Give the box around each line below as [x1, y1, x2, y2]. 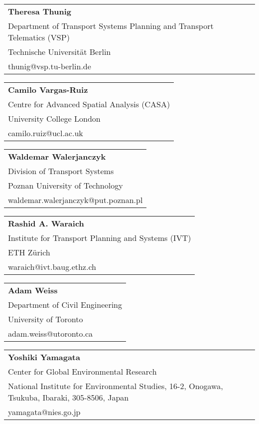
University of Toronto [8, 313, 83, 325]
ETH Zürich [8, 246, 50, 258]
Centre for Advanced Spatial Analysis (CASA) [8, 98, 170, 110]
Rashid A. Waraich [8, 217, 84, 229]
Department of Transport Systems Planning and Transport [8, 20, 214, 31]
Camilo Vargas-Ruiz [8, 84, 88, 95]
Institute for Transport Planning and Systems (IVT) [8, 232, 191, 243]
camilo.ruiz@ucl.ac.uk [8, 127, 83, 139]
